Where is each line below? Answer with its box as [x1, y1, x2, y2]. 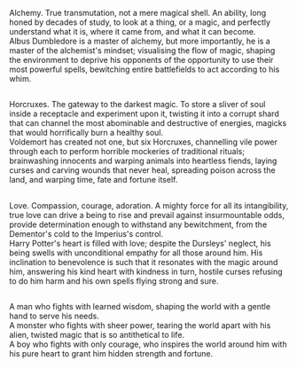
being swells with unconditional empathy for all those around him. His [9, 247, 263, 258]
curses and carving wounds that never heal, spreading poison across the [9, 165, 277, 176]
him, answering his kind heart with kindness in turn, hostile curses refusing [9, 266, 283, 277]
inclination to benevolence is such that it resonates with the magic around [9, 256, 278, 267]
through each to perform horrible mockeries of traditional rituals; [9, 146, 246, 157]
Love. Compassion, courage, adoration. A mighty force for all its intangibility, [9, 200, 289, 211]
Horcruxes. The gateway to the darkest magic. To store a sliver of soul [9, 99, 266, 110]
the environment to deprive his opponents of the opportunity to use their [9, 55, 274, 65]
